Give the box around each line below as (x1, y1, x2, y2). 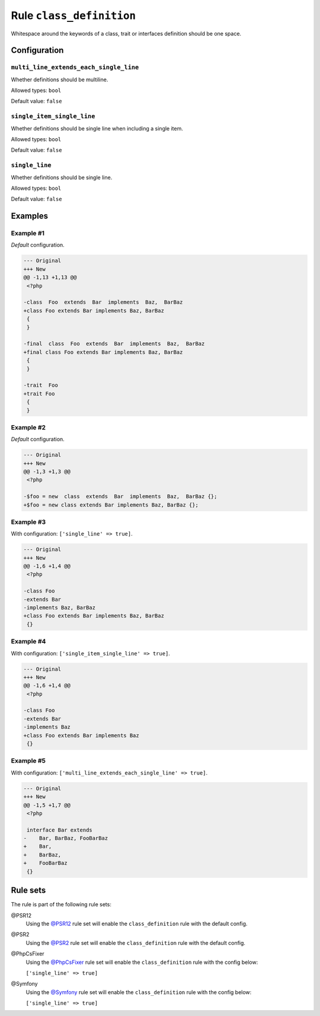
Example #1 (11, 229, 44, 237)
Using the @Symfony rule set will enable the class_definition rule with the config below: (25, 988, 252, 996)
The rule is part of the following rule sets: (11, 901, 112, 908)
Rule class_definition (11, 9, 136, 22)
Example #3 (11, 518, 46, 526)
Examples (11, 211, 49, 221)
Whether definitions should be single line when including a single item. (11, 125, 184, 132)
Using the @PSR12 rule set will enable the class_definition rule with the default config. (25, 920, 248, 927)
